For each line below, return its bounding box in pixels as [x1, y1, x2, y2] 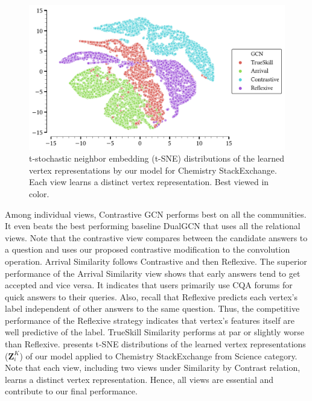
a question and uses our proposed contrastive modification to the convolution [5, 243, 290, 256]
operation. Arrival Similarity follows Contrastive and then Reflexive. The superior [5, 254, 307, 267]
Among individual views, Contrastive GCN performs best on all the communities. [5, 207, 307, 220]
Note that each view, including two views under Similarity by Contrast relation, [5, 361, 301, 374]
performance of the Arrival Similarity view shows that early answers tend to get [5, 267, 301, 279]
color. [29, 187, 49, 200]
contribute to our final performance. [5, 385, 138, 397]
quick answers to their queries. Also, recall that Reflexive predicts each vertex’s [5, 290, 298, 303]
